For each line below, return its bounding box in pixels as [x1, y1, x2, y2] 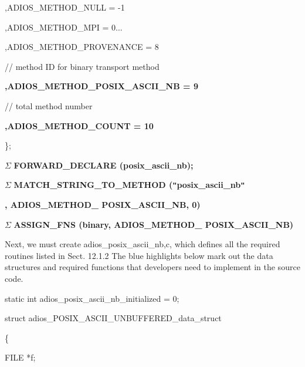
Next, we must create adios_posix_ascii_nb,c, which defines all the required [5, 238, 280, 250]
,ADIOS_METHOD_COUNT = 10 [5, 119, 154, 132]
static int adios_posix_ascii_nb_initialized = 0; [5, 292, 179, 304]
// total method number [5, 99, 93, 112]
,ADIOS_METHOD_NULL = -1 [5, 1, 125, 13]
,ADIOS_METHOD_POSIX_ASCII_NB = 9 [5, 80, 198, 92]
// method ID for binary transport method [5, 60, 160, 72]
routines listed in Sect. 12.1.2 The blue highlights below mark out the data [5, 249, 273, 261]
